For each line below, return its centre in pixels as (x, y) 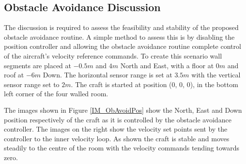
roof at (14, 75)
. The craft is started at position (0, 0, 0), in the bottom (154, 84)
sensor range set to (32, 84)
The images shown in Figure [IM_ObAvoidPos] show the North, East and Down (123, 110)
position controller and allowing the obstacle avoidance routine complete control (123, 46)
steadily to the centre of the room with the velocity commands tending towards (122, 148)
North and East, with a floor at (167, 65)
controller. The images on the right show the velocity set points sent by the (116, 129)
